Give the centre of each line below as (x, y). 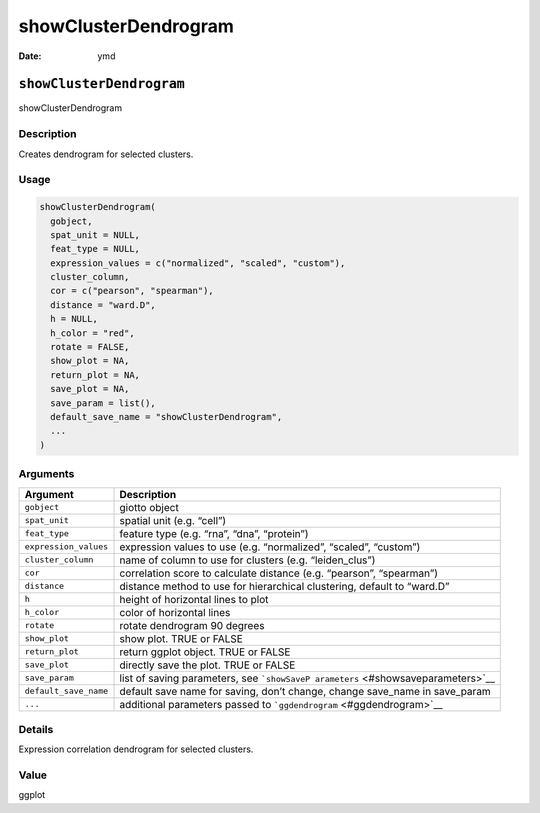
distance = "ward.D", (103, 304)
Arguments (46, 474)
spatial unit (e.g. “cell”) (173, 520)
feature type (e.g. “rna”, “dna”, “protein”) (214, 533)
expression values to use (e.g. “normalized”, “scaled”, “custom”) (270, 547)
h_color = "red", (92, 333)
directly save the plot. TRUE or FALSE (207, 665)
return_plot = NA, (95, 374)
